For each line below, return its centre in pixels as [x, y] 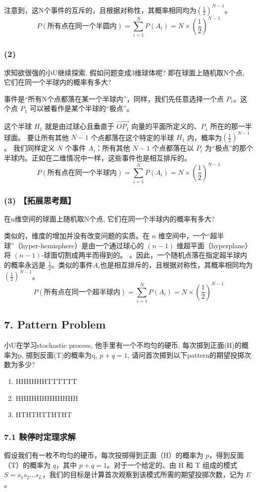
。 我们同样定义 [29, 148]
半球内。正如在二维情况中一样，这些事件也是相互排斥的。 [98, 157]
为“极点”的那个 [229, 148]
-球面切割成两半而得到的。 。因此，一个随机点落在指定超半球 [141, 255]
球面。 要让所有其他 [36, 137]
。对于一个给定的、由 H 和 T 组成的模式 [172, 465]
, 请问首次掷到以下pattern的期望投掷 [186, 355]
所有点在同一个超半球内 [82, 292]
